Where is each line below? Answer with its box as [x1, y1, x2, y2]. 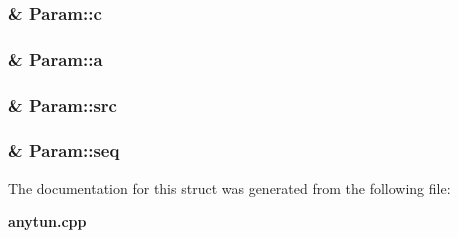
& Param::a [8, 46, 103, 71]
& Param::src [8, 92, 117, 117]
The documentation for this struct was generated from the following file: [8, 177, 451, 198]
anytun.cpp [8, 211, 87, 232]
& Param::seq [8, 138, 120, 163]
